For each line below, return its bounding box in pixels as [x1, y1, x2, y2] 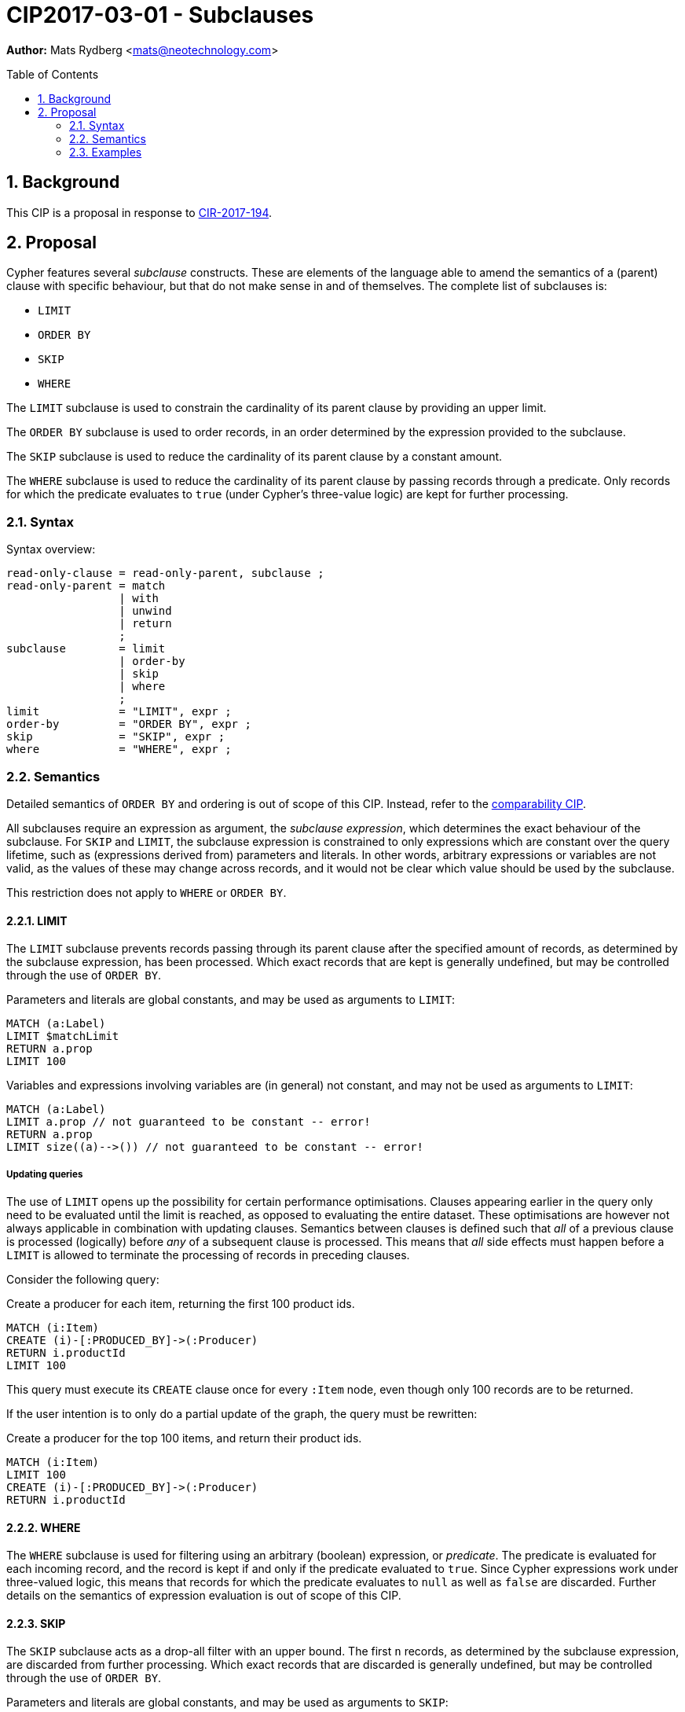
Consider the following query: [6, 1272, 159, 1286]
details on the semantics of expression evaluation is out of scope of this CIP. [6, 1589, 401, 1603]
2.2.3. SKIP [6, 1616, 66, 1630]
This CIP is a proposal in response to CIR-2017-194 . [6, 205, 273, 219]
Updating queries [6, 1168, 83, 1180]
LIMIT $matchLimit [6, 1030, 119, 1043]
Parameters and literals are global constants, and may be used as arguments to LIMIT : [6, 993, 456, 1007]
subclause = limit [6, 642, 166, 656]
